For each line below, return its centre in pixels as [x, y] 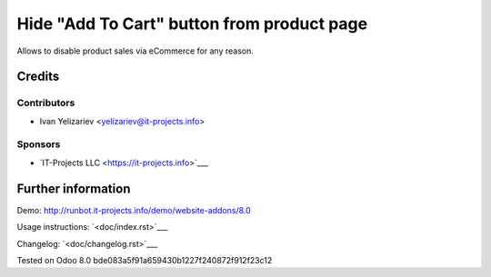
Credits [38, 77]
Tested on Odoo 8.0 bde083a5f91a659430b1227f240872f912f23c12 [145, 260]
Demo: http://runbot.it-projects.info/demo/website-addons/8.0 [134, 210]
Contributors [46, 103]
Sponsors [39, 144]
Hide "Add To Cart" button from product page [192, 24]
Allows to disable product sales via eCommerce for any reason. [135, 51]
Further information [74, 188]
